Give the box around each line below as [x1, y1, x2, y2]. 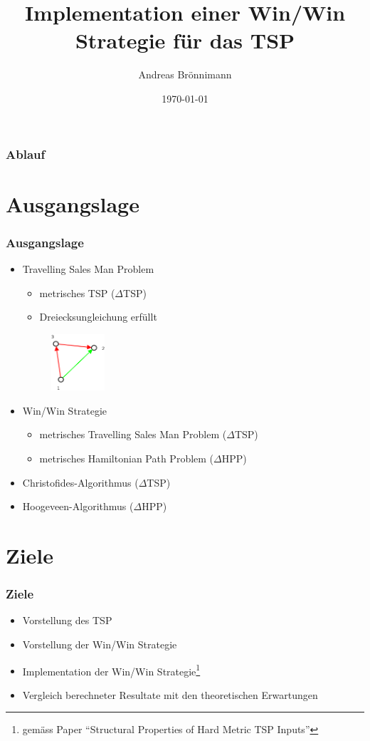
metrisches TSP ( [39, 285, 115, 300]
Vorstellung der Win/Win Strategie [22, 636, 177, 651]
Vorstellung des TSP [22, 613, 112, 628]
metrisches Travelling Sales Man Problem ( [39, 427, 227, 442]
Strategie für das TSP [75, 26, 295, 55]
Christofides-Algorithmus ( [22, 475, 139, 489]
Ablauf [6, 145, 46, 162]
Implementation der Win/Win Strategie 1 [22, 661, 201, 678]
